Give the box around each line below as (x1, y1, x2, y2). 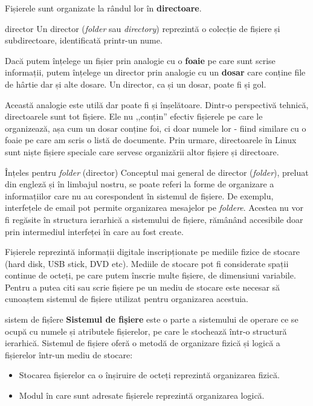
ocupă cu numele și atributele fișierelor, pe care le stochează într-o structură (5, 324, 287, 337)
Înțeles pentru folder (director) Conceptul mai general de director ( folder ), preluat (5, 166, 309, 178)
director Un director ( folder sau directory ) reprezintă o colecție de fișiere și (5, 22, 280, 34)
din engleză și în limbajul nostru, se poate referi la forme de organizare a (5, 178, 274, 190)
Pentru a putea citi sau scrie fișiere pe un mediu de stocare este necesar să (5, 280, 280, 293)
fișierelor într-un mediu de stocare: (5, 348, 133, 361)
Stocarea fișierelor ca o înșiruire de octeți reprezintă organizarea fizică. (19, 369, 280, 381)
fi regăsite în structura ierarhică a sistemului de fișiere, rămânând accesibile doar (5, 213, 303, 225)
